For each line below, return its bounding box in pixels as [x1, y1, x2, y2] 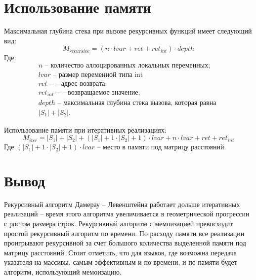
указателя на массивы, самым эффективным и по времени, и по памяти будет [4, 257, 237, 267]
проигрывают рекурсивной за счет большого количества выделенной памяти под [4, 238, 246, 248]
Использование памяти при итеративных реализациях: [4, 124, 167, 135]
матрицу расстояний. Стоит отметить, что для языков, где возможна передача [4, 247, 237, 257]
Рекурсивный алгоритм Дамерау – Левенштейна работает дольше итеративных [4, 199, 240, 209]
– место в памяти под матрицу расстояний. [97, 141, 226, 152]
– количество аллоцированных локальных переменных [44, 62, 209, 69]
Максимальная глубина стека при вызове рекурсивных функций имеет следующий [4, 26, 252, 36]
